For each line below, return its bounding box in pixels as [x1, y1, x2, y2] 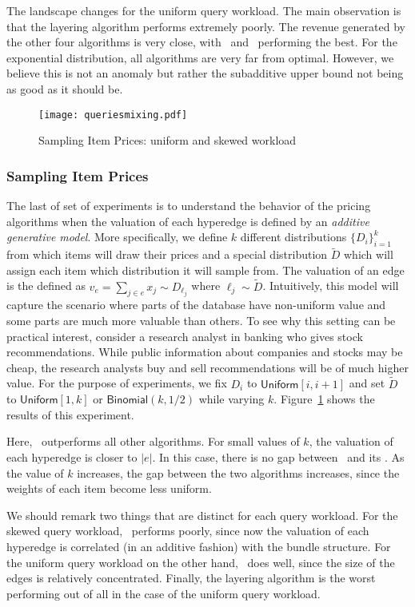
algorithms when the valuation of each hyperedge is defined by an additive [6, 212, 369, 229]
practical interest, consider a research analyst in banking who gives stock [6, 327, 363, 344]
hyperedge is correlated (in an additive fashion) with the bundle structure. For [6, 538, 391, 554]
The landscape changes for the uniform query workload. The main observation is [6, 2, 401, 18]
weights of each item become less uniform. [6, 480, 212, 497]
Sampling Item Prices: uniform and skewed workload [38, 132, 297, 149]
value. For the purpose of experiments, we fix [6, 375, 227, 391]
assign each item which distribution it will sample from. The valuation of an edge [6, 261, 405, 278]
